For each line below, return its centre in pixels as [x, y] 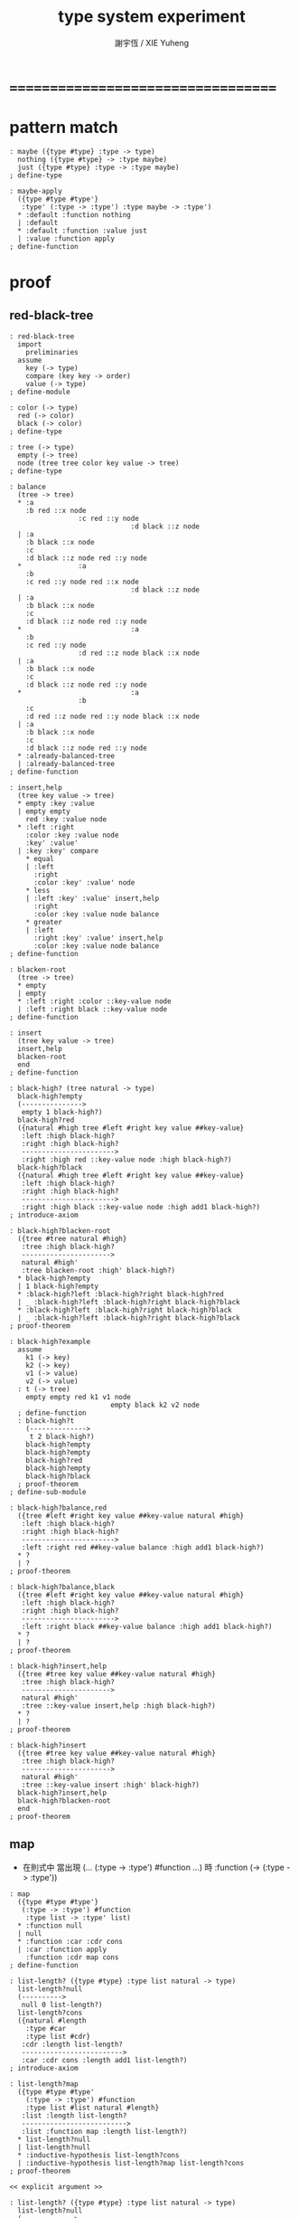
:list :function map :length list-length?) [104, 2131]
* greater [44, 922]
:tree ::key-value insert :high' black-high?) [111, 1785]
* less [38, 890]
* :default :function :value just [82, 231]
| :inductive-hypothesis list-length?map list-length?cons [131, 2163]
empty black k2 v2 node [155, 1405]
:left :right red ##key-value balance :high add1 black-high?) [143, 1547]
